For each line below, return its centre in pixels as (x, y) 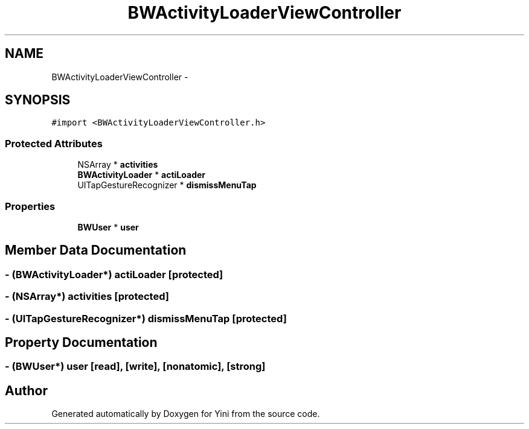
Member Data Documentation (96, 250)
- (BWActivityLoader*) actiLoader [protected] (114, 274)
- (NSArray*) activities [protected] (87, 297)
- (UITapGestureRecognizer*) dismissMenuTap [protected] (146, 318)
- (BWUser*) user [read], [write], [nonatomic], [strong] (135, 367)
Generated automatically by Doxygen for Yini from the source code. (186, 414)
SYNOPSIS (38, 100)
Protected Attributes (54, 143)
